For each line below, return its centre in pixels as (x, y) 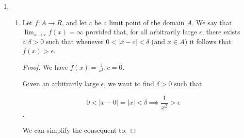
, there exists (221, 32)
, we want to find (129, 84)
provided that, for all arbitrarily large (141, 32)
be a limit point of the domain (139, 22)
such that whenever (75, 41)
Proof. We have (45, 67)
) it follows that (208, 41)
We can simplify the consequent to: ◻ (79, 130)
